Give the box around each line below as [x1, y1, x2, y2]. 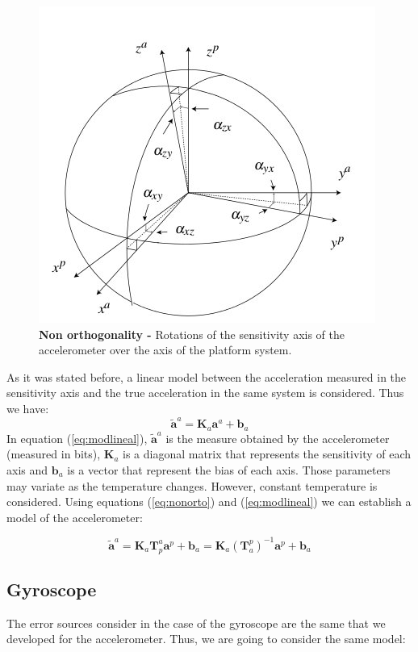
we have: [6, 399, 49, 416]
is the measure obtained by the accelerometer [165, 429, 390, 446]
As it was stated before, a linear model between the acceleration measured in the [6, 368, 407, 385]
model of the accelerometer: [6, 508, 143, 525]
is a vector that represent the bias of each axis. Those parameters [67, 461, 391, 478]
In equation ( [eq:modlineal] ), [6, 429, 148, 446]
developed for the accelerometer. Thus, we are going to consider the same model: [6, 630, 406, 647]
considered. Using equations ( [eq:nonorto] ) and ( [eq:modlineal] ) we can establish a [6, 493, 412, 510]
